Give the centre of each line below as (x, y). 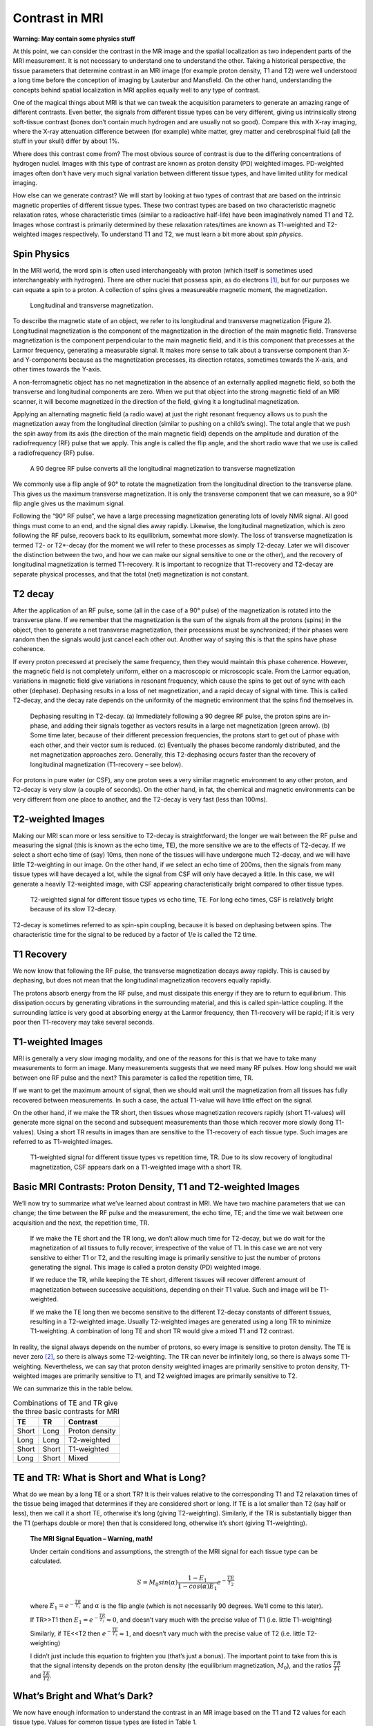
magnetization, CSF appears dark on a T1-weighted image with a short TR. (136, 1167)
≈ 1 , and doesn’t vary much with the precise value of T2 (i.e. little (212, 1633)
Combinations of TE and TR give (65, 1403)
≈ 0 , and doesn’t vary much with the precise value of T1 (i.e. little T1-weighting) (219, 1620)
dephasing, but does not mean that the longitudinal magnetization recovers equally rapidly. (142, 980)
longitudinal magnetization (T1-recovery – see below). (106, 764)
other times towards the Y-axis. (57, 369)
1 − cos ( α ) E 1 (197, 1587)
